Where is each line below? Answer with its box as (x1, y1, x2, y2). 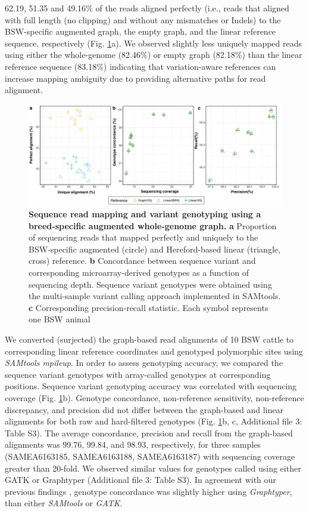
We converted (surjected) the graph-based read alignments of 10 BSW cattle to (5, 333, 294, 346)
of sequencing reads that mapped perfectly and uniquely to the (29, 231, 258, 244)
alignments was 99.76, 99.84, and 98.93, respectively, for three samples (5, 438, 261, 451)
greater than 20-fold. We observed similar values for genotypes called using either (5, 461, 301, 474)
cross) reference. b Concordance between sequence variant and (29, 254, 256, 267)
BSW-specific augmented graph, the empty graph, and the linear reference (5, 25, 276, 38)
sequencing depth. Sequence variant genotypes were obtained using (29, 278, 272, 290)
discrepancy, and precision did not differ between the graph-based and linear (5, 403, 283, 415)
